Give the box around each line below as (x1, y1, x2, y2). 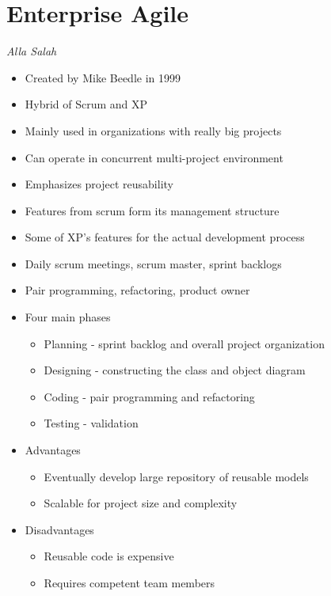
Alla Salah (6, 43, 57, 59)
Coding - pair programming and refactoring (44, 388, 255, 404)
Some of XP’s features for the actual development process (25, 229, 305, 245)
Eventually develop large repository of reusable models (44, 468, 309, 484)
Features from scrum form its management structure (25, 202, 280, 218)
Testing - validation (44, 415, 139, 431)
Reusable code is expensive (44, 548, 174, 564)
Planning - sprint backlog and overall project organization (44, 335, 325, 351)
